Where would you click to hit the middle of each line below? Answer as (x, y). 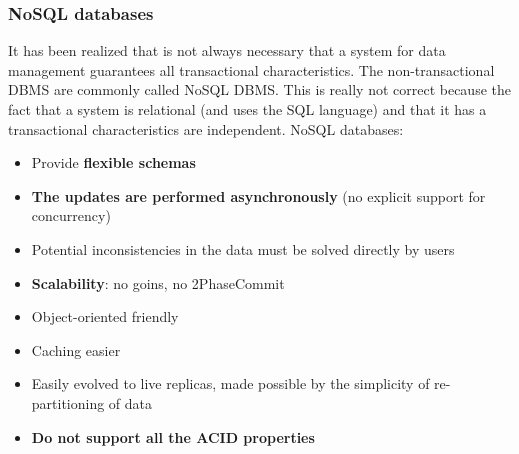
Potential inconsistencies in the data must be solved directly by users (243, 248)
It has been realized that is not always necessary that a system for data (227, 50)
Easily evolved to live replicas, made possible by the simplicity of (230, 383)
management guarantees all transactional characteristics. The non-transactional (251, 69)
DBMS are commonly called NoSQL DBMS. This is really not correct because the (259, 89)
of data (130, 402)
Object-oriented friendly (105, 316)
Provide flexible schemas (113, 162)
